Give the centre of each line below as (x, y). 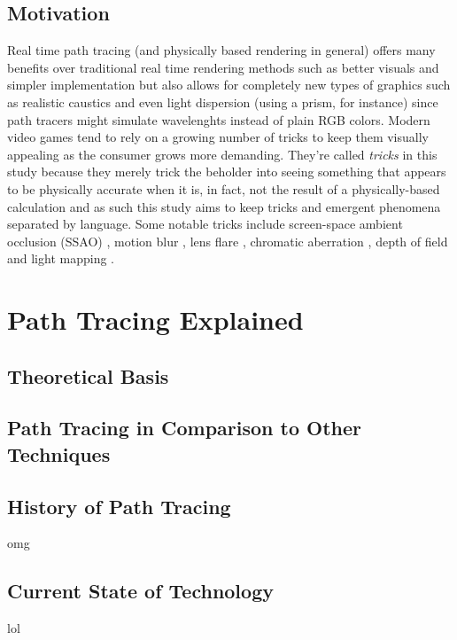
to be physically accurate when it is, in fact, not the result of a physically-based (224, 188)
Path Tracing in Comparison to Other (185, 428)
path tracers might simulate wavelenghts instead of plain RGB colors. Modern (219, 119)
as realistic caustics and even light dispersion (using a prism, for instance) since (223, 101)
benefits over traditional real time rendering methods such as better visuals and (223, 67)
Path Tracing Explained (155, 320)
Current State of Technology (140, 591)
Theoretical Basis (88, 375)
